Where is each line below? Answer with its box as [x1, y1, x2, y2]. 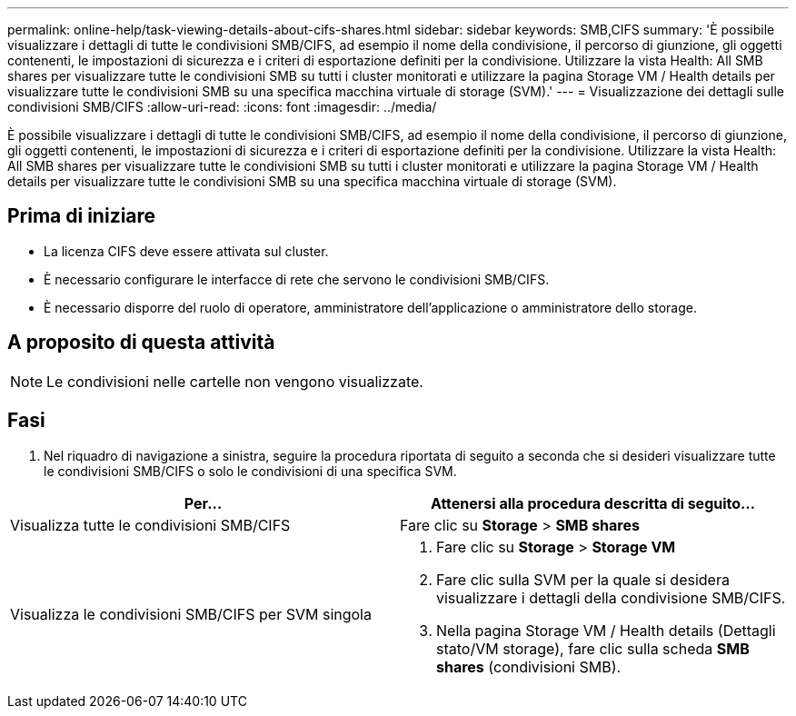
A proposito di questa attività [7, 331, 275, 354]
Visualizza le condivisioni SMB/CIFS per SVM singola [10, 604, 372, 623]
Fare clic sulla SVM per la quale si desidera [436, 570, 730, 589]
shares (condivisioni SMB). [436, 657, 622, 676]
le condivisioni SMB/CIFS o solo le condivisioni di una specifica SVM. [44, 462, 457, 479]
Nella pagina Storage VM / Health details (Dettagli [436, 621, 776, 640]
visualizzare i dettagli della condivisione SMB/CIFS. [436, 588, 786, 607]
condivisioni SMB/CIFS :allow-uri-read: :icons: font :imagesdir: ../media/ [7, 99, 437, 114]
